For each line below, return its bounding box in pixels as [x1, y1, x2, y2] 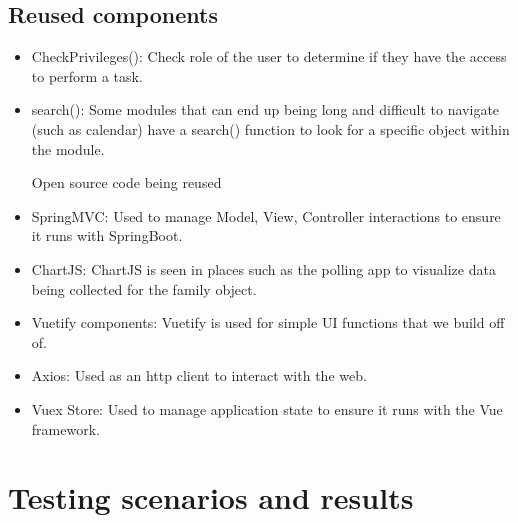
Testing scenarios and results [8, 477, 414, 518]
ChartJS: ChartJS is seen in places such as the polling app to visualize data [31, 258, 496, 279]
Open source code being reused [31, 172, 222, 193]
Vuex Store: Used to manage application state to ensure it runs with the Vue [31, 398, 503, 419]
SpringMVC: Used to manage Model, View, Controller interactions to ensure [31, 205, 501, 226]
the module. [31, 138, 105, 159]
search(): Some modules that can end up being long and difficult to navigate [31, 99, 500, 120]
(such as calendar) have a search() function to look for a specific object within [31, 118, 510, 139]
